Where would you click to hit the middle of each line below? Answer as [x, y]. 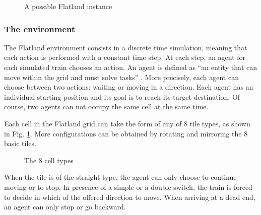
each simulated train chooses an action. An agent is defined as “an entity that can [131, 67]
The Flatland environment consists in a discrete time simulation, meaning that [126, 47]
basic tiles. [20, 143]
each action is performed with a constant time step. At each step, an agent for [125, 57]
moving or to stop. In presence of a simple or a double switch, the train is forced [128, 187]
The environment [40, 28]
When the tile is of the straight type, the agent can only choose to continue [120, 177]
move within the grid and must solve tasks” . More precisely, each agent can [121, 77]
